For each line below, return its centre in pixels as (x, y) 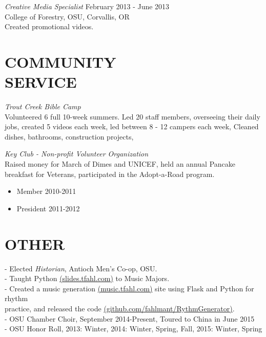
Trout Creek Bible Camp (43, 106)
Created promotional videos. (49, 26)
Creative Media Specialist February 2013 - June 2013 (87, 6)
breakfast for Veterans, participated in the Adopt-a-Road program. (110, 174)
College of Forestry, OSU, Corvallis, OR (67, 16)
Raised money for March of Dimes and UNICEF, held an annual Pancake (120, 164)
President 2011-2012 (48, 208)
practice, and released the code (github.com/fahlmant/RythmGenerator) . (120, 308)
